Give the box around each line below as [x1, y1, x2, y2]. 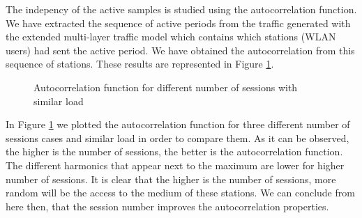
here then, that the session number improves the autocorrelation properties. [6, 198, 329, 213]
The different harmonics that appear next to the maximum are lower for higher [6, 157, 345, 172]
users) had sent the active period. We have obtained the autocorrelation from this [6, 42, 355, 57]
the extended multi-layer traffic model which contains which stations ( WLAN [6, 29, 336, 44]
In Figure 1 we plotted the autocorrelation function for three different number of [6, 117, 350, 132]
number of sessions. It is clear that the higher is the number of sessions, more [6, 171, 336, 186]
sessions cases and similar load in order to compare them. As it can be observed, [6, 130, 349, 145]
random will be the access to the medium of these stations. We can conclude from [6, 185, 355, 200]
